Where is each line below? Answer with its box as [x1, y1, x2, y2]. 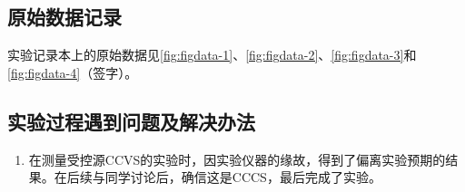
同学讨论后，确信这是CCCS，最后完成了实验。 [104, 168, 381, 187]
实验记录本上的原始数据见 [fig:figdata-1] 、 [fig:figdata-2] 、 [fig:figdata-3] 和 [7, 45, 417, 64]
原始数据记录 [7, 3, 122, 31]
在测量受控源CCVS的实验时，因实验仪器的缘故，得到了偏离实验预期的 [28, 149, 446, 168]
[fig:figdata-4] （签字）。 [7, 62, 138, 82]
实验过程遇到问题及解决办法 [7, 107, 255, 135]
